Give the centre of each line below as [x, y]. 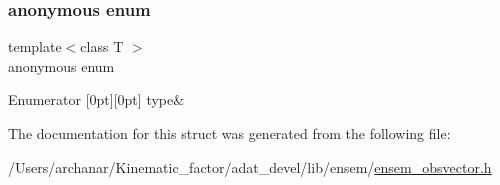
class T [102, 46]
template [35, 46]
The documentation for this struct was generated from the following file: [229, 133]
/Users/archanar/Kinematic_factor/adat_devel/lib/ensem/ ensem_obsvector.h [250, 166]
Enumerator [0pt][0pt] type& [96, 99]
